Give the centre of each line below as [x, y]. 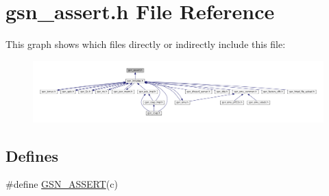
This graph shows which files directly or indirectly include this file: [146, 44]
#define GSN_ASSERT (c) [62, 184]
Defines [32, 155]
